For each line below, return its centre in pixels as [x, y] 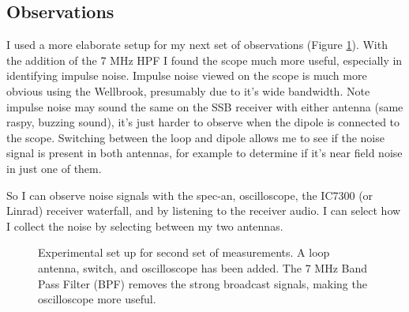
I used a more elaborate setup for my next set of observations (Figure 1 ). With [197, 45]
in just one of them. [54, 168]
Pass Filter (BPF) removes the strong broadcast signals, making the [203, 283]
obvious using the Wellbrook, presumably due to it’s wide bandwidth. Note [188, 90]
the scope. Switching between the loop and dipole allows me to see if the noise [195, 137]
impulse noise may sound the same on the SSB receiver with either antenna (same [205, 106]
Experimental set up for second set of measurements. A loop [184, 252]
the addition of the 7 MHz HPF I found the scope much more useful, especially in [204, 60]
